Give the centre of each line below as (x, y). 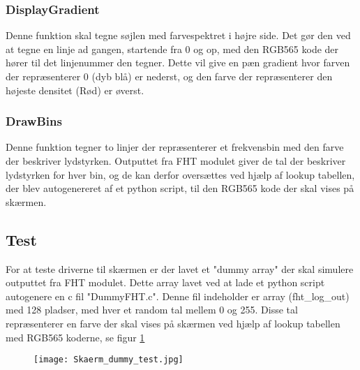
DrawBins (34, 121)
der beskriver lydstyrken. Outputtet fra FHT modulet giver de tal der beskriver (176, 161)
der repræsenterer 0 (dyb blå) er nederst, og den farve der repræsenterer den (169, 76)
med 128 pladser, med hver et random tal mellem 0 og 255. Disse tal (152, 310)
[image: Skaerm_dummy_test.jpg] (108, 360)
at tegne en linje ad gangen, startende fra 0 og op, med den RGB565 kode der (172, 49)
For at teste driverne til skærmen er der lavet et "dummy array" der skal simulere (180, 268)
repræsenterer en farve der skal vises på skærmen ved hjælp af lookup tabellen (173, 323)
